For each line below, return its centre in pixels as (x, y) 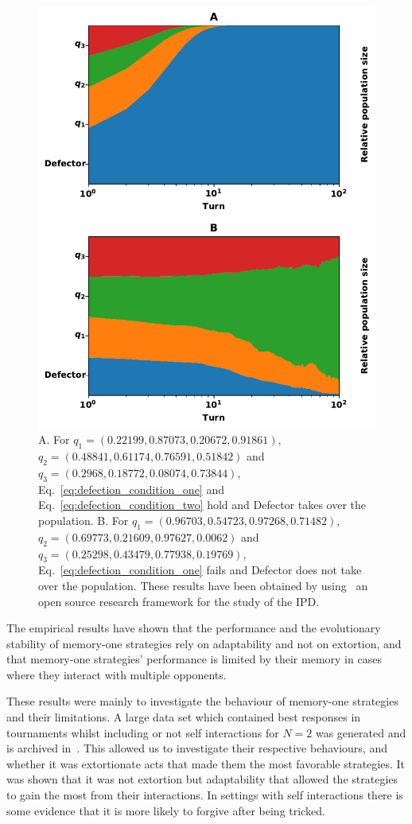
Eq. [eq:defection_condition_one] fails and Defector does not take (200, 570)
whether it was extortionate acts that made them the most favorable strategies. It (206, 763)
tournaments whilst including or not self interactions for (143, 732)
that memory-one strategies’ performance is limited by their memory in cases (194, 659)
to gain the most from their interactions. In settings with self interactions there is (205, 795)
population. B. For (84, 520)
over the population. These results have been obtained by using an (203, 585)
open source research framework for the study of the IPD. (179, 601)
